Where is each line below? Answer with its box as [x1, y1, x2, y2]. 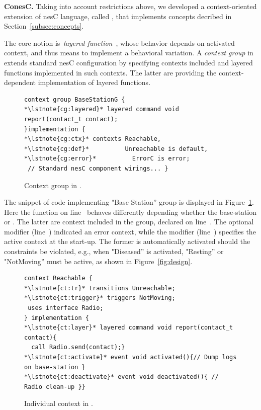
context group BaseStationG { [24, 96, 125, 103]
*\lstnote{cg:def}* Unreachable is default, [24, 145, 208, 152]
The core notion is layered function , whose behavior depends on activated [4, 37, 235, 48]
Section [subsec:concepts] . [4, 21, 84, 31]
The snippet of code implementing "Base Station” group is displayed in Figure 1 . [4, 197, 254, 207]
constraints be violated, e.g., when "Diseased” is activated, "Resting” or [4, 246, 224, 257]
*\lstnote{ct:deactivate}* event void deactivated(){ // [24, 373, 219, 381]
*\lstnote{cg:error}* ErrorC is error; [24, 155, 190, 162]
